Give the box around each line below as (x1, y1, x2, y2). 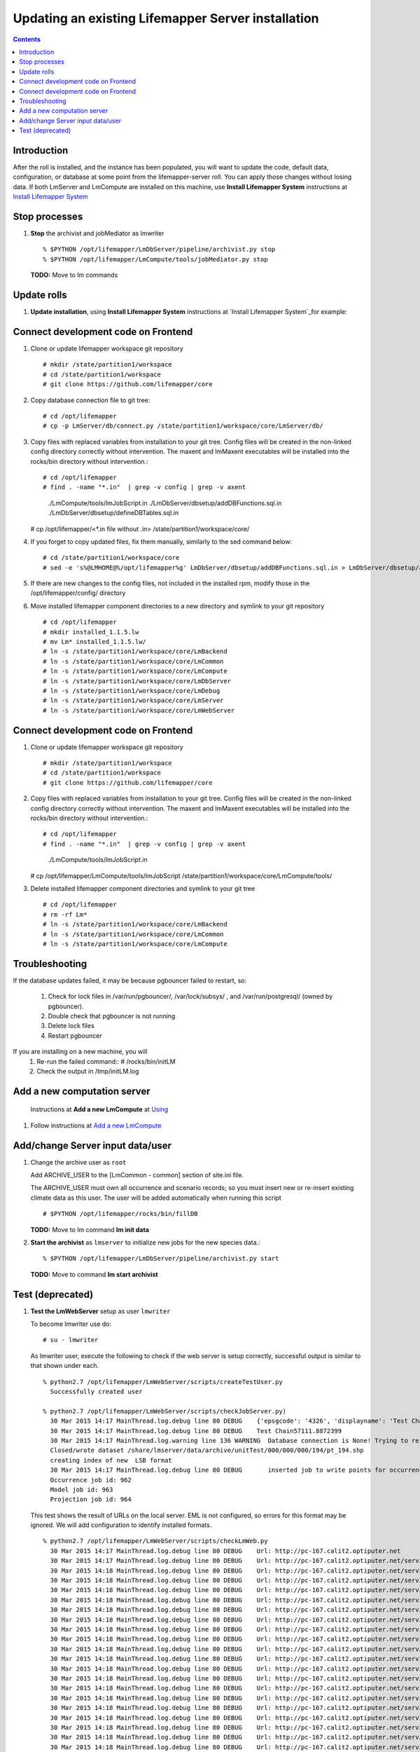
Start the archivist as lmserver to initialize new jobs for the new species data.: (30, 1238, 260, 1247)
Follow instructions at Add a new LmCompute (30, 1121, 162, 1130)
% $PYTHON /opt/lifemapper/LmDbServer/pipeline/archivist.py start (43, 1254, 279, 1263)
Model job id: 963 (50, 1486, 113, 1493)
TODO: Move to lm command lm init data (30, 1225, 150, 1233)
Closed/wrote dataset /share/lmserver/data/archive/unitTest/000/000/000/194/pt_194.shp (50, 1446, 364, 1454)
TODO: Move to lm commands (30, 271, 118, 280)
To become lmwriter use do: (30, 1320, 112, 1328)
